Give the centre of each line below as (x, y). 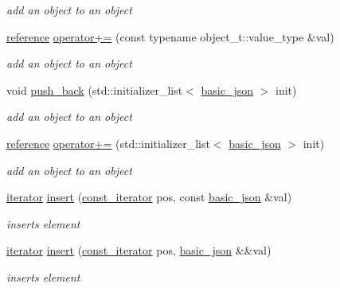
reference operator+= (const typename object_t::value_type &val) (170, 36)
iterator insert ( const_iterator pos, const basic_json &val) (149, 197)
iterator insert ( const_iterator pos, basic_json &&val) (139, 250)
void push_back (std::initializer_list (95, 90)
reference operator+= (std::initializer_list (108, 143)
